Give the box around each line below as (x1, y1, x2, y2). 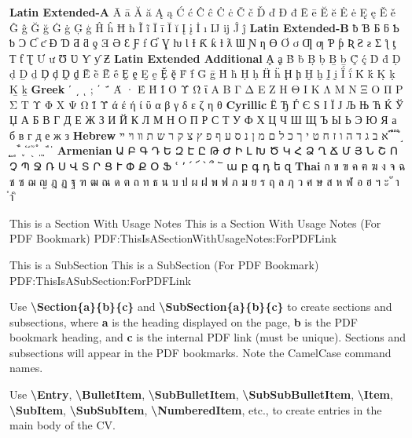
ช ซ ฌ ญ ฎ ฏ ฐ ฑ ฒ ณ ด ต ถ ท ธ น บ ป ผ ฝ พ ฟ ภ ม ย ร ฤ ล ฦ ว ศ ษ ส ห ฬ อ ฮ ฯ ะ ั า (9, 173, 399, 189)
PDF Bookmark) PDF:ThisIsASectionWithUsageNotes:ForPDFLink (9, 230, 337, 246)
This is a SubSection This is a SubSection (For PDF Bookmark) (9, 256, 319, 272)
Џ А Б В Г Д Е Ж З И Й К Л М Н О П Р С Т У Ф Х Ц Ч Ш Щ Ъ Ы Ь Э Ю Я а (9, 111, 397, 128)
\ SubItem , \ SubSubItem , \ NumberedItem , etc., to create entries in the (9, 401, 382, 418)
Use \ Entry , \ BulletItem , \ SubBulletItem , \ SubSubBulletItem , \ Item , (9, 386, 393, 403)
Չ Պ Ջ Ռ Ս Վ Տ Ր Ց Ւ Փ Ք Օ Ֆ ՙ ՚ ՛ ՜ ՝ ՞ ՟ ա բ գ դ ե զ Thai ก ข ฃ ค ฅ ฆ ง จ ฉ (9, 157, 406, 173)
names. (9, 360, 43, 376)
